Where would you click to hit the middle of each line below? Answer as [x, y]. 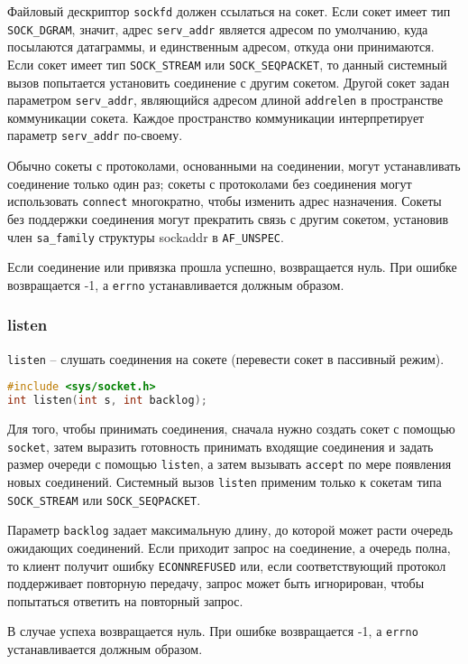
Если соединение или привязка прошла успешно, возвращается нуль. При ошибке [232, 267]
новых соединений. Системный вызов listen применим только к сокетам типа [225, 481]
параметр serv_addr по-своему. [95, 135]
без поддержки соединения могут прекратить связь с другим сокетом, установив [228, 218]
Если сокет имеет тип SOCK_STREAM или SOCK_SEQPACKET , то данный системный [227, 64]
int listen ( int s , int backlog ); [108, 401]
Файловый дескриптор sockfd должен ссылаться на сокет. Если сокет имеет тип [229, 11]
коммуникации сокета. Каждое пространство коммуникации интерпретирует [216, 117]
